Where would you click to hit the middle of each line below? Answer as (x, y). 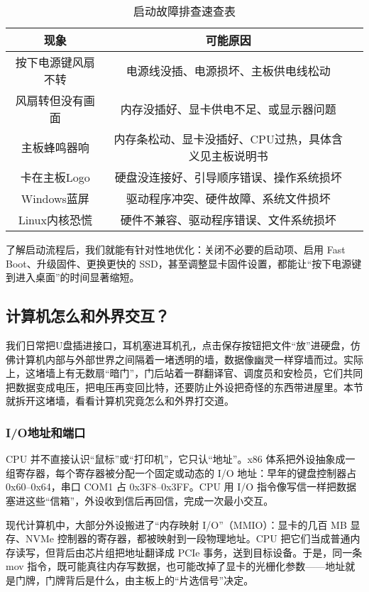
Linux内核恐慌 (55, 220)
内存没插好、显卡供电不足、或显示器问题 (228, 109)
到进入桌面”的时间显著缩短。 (73, 277)
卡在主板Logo (55, 177)
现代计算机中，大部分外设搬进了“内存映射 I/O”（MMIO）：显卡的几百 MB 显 (183, 524)
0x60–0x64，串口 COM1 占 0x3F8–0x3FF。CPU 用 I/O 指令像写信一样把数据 (181, 487)
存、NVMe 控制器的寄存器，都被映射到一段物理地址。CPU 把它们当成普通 (178, 538)
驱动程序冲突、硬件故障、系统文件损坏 (228, 198)
